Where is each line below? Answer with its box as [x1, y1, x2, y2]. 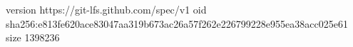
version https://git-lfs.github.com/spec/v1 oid [6, 2, 207, 16]
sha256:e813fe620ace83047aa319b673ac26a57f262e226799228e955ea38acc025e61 [6, 16, 348, 31]
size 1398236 [6, 30, 60, 45]
